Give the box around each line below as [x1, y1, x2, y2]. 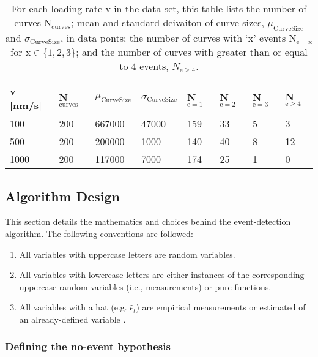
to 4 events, [119, 59, 169, 73]
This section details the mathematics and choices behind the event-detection [5, 215, 291, 228]
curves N [14, 15, 52, 29]
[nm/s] [10, 98, 42, 113]
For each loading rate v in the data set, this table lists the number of [11, 1, 307, 15]
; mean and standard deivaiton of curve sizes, [71, 15, 264, 29]
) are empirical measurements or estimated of [136, 301, 306, 314]
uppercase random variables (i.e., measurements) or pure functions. [19, 280, 272, 293]
